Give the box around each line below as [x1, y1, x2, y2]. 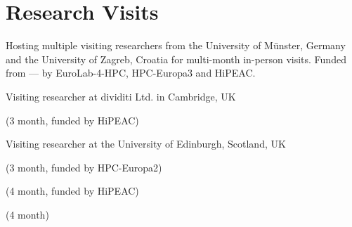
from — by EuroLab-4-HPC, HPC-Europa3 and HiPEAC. [6, 65, 256, 80]
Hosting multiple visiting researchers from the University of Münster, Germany [6, 38, 346, 53]
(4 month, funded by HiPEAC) [6, 183, 139, 198]
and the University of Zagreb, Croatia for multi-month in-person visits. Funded [6, 51, 346, 66]
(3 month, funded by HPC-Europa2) [6, 160, 162, 174]
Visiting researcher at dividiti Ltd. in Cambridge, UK [6, 89, 236, 103]
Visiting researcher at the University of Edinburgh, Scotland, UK [6, 136, 286, 151]
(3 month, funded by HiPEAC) [6, 112, 139, 127]
